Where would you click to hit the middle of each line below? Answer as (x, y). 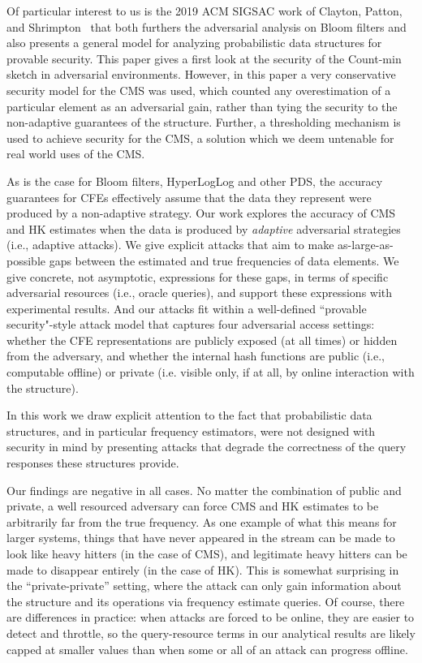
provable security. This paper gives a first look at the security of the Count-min (204, 58)
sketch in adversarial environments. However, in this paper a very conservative (201, 74)
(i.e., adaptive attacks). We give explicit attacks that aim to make (170, 245)
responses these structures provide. (93, 463)
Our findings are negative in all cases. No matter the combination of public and (204, 490)
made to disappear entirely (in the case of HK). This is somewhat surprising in (203, 569)
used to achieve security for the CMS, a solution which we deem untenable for (200, 138)
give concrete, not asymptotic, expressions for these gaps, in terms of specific (198, 276)
